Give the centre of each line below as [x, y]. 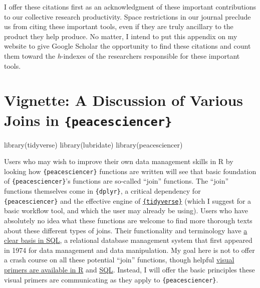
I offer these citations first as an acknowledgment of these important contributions [130, 7]
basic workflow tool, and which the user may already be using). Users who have [126, 210]
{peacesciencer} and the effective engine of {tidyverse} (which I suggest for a [128, 200]
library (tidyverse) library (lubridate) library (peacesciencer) [93, 144]
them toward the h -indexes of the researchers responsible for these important [122, 55]
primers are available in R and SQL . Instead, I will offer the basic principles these [129, 269]
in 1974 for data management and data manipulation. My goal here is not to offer [129, 250]
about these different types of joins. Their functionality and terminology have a [126, 230]
